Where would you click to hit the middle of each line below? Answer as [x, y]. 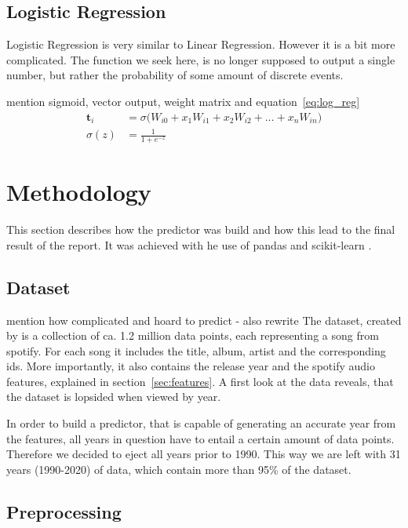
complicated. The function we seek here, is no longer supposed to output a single [201, 59]
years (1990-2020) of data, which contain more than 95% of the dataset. [179, 469]
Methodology [79, 192]
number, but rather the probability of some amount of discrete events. [175, 75]
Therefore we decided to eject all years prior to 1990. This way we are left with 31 [204, 454]
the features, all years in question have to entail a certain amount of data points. [200, 438]
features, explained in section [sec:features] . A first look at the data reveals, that [200, 381]
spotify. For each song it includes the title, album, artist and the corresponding [196, 350]
